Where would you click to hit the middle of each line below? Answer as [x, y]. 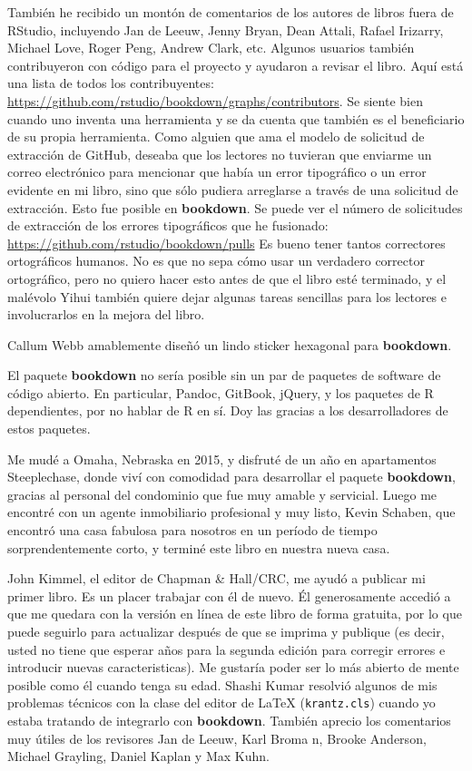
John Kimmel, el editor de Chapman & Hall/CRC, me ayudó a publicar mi [216, 578]
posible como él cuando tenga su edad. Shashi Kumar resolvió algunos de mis [222, 684]
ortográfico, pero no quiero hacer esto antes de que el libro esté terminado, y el [227, 278]
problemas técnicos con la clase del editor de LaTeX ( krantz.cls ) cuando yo [221, 703]
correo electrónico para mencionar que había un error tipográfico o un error [217, 172]
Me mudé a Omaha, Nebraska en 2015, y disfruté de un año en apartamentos [222, 459]
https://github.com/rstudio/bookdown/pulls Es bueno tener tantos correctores [226, 243]
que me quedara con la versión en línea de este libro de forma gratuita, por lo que [235, 614]
